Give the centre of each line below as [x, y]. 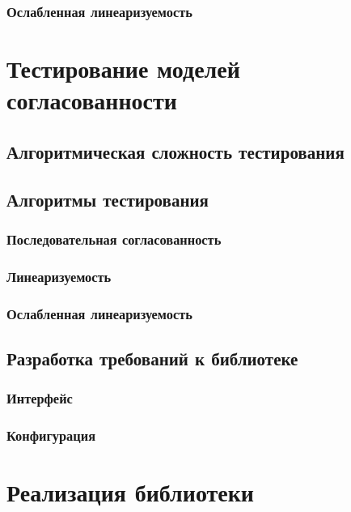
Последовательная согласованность [114, 239]
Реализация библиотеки [130, 492]
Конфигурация [51, 435]
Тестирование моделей [123, 68]
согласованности [92, 100]
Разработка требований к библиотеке [152, 358]
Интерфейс [40, 398]
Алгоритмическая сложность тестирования [175, 151]
